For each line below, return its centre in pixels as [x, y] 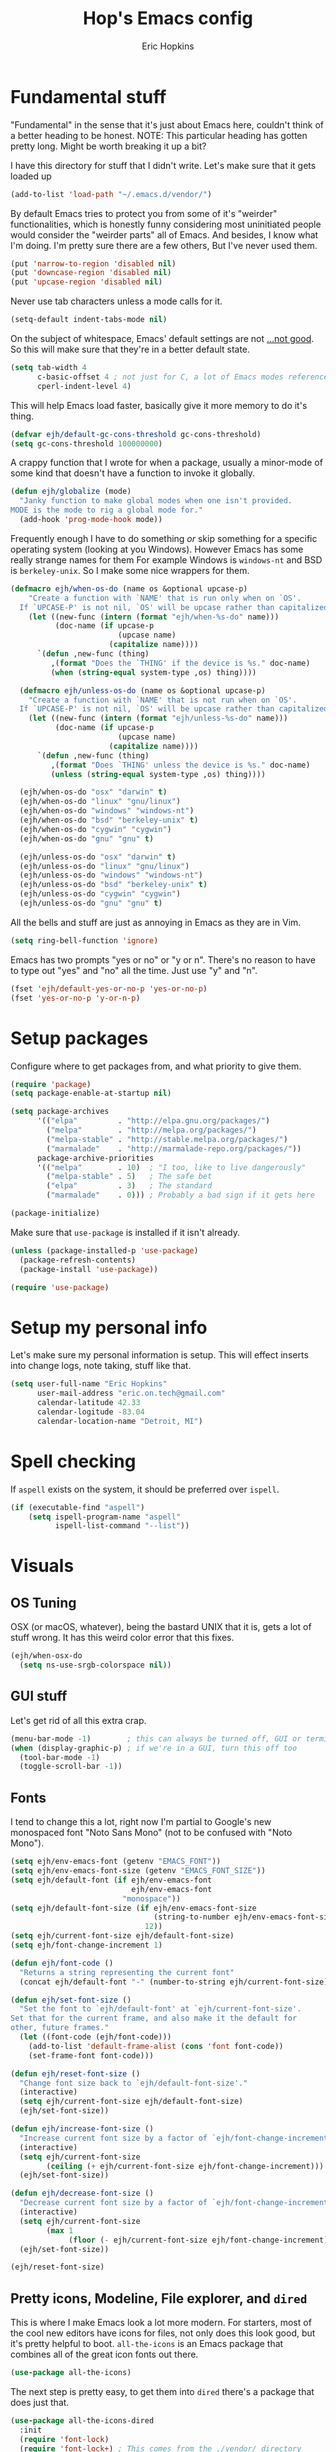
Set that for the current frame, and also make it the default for [154, 2018]
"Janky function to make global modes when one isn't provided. [156, 501]
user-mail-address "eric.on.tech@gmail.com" [131, 1393]
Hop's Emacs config [168, 18]
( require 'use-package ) [60, 1287]
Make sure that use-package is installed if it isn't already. [125, 1232]
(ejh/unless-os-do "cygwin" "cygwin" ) [100, 894]
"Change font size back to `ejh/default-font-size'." [133, 2083]
